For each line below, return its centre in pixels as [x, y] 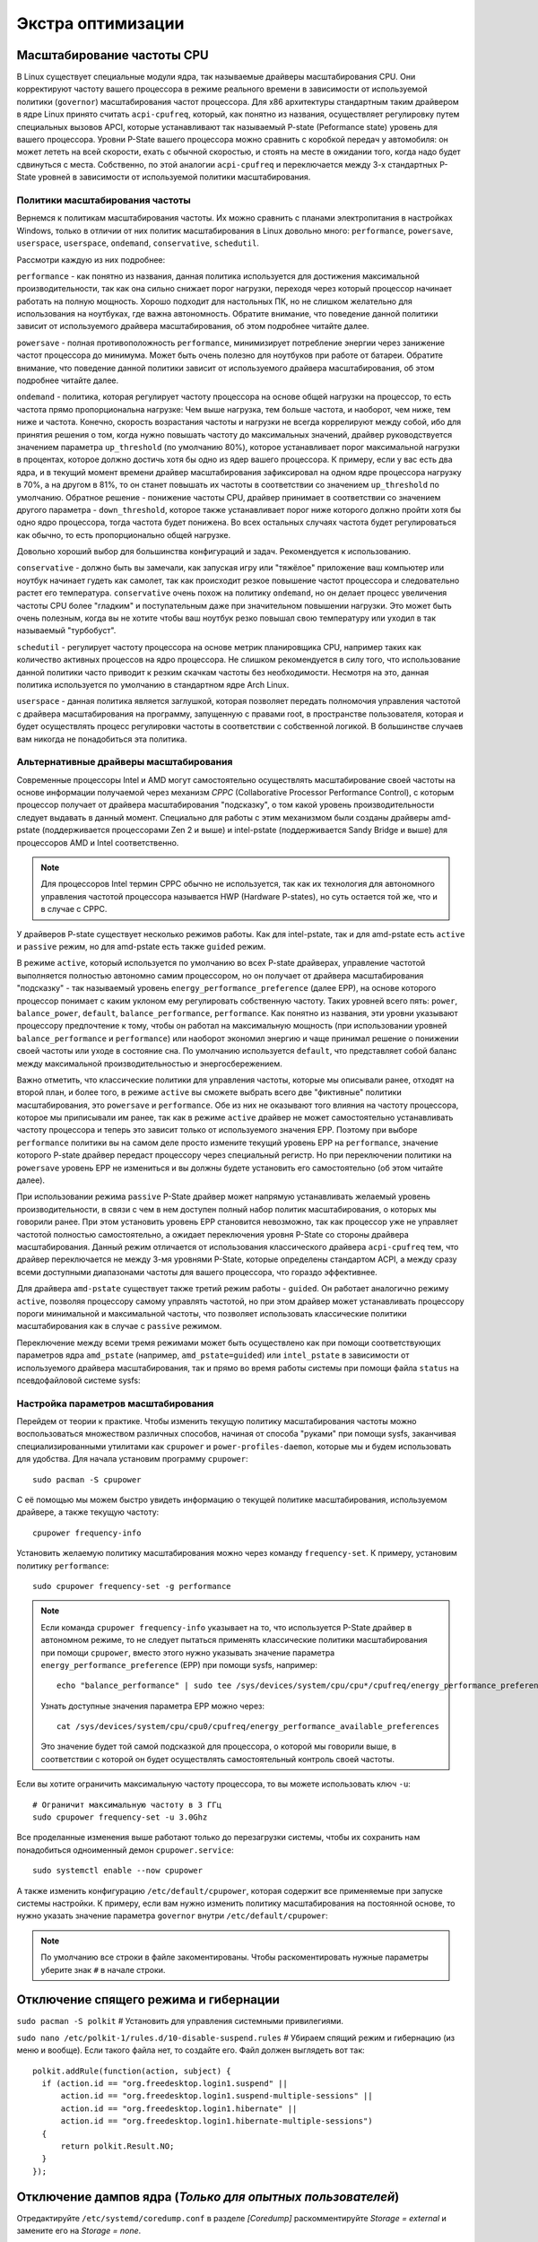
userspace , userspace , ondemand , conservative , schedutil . [138, 243]
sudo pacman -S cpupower [87, 1479]
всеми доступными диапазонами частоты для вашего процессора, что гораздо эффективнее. [197, 1272]
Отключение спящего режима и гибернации [148, 2000]
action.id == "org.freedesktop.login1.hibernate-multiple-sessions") [217, 2121]
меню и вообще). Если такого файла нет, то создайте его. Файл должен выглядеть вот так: [191, 2050]
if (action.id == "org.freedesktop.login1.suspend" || [165, 2084]
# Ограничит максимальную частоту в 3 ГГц [127, 1804]
